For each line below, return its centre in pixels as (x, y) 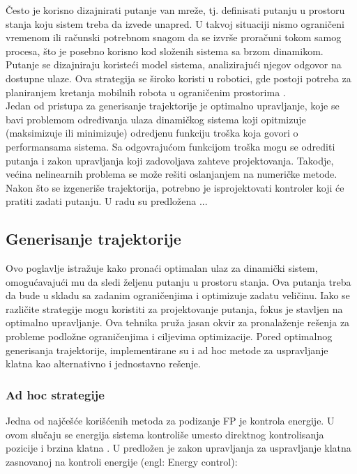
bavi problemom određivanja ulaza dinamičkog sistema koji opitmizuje (156, 119)
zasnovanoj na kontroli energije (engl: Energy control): (122, 461)
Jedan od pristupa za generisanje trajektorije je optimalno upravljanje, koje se (173, 106)
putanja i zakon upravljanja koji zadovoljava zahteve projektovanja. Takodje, (170, 160)
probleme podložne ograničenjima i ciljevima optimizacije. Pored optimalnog (169, 336)
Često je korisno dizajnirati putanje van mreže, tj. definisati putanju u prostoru (175, 10)
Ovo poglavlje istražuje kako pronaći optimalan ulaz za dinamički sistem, (162, 268)
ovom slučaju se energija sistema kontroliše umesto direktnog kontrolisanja (165, 434)
